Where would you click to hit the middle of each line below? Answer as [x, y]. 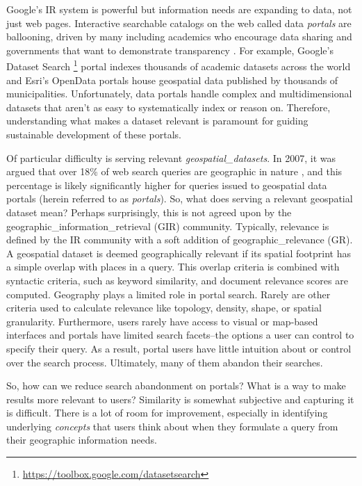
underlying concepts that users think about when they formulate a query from [172, 426]
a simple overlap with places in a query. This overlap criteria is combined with [173, 267]
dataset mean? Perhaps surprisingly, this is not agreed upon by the [149, 212]
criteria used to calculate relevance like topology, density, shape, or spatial [164, 308]
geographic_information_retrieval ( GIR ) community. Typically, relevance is [168, 226]
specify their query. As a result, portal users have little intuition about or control [179, 348]
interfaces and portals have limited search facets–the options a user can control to [180, 335]
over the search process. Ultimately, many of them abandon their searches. [165, 362]
